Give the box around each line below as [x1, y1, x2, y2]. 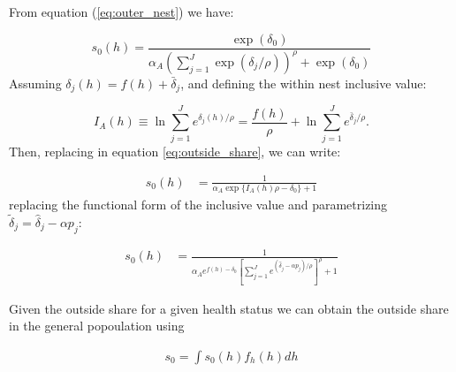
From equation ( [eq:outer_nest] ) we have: [9, 3, 234, 20]
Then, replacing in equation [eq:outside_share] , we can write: [9, 141, 341, 160]
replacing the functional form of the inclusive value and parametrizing [9, 195, 388, 214]
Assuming [9, 74, 62, 92]
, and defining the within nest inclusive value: [180, 74, 427, 92]
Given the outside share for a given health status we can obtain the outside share [9, 299, 449, 317]
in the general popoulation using [9, 316, 185, 335]
